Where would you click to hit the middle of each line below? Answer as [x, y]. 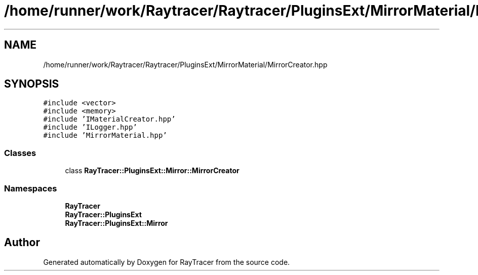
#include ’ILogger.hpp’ [90, 127]
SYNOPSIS [32, 84]
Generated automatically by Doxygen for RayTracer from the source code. [167, 262]
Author [22, 243]
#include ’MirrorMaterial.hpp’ [105, 135]
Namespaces [31, 188]
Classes [20, 153]
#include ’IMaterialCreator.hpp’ [109, 119]
